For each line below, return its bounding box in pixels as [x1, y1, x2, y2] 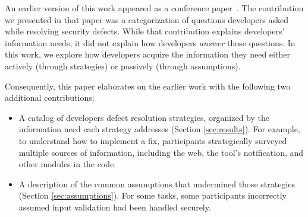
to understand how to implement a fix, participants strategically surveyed [18, 134, 287, 146]
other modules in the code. [18, 158, 117, 170]
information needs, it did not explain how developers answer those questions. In [5, 36, 296, 49]
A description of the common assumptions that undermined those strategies [18, 177, 295, 190]
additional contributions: [5, 91, 95, 104]
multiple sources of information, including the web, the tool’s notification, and [18, 146, 304, 158]
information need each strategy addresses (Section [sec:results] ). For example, [18, 123, 300, 135]
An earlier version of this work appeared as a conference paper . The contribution [5, 2, 304, 14]
